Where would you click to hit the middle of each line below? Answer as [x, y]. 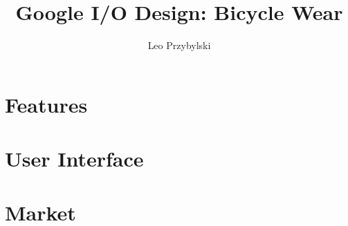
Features [46, 104]
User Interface [74, 159]
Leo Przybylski [179, 45]
